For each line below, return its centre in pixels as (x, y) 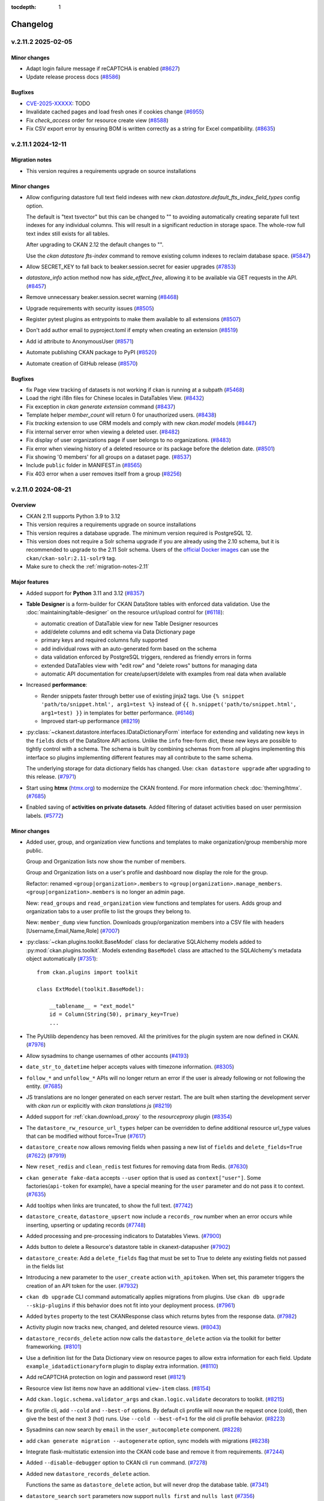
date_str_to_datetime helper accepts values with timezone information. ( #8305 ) (130, 1067)
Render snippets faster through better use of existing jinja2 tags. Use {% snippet (143, 696)
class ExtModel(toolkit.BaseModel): (91, 989)
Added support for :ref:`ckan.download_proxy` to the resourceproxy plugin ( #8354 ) (129, 1117)
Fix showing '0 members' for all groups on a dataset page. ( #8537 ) (109, 457)
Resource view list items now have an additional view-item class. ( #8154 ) (118, 1388)
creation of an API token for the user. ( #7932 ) (82, 1285)
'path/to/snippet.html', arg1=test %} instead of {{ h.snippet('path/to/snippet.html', (169, 704)
